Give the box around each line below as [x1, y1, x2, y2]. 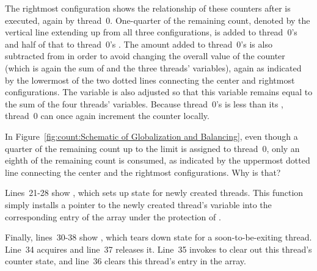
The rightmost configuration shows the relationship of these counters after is [5, 2, 291, 14]
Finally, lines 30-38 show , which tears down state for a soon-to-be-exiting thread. [5, 231, 312, 244]
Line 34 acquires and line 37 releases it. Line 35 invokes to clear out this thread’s [5, 242, 312, 255]
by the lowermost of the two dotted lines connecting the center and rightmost [5, 73, 295, 86]
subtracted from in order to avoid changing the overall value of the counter [5, 49, 285, 62]
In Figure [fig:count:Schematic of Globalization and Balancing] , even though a [5, 129, 298, 142]
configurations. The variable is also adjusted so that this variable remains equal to [5, 85, 313, 98]
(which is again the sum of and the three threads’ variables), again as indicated [5, 61, 302, 74]
